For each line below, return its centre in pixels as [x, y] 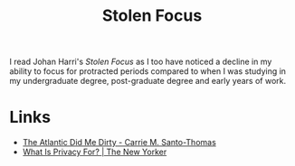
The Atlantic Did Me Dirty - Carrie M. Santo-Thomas [119, 143]
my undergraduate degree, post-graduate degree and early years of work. [148, 81]
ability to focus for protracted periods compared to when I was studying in [148, 71]
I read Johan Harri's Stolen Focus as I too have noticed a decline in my [141, 62]
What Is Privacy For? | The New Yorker [95, 152]
